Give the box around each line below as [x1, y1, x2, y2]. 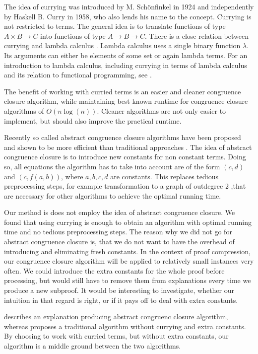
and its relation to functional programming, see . [4, 70, 152, 80]
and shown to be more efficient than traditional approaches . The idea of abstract [4, 142, 252, 152]
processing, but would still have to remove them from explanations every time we [4, 275, 251, 285]
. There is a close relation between [144, 30, 249, 41]
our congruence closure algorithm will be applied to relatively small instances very [4, 256, 254, 266]
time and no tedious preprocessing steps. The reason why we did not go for [4, 226, 232, 237]
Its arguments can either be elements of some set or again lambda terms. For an [4, 50, 248, 60]
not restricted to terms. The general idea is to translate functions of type [4, 21, 226, 31]
